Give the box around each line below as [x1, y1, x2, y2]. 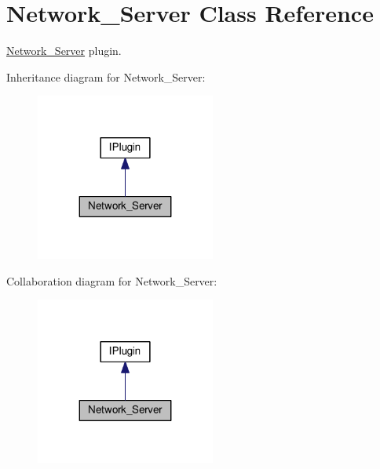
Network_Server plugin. [6, 42, 122, 59]
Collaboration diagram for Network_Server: [6, 272, 217, 289]
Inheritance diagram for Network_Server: [6, 68, 206, 85]
